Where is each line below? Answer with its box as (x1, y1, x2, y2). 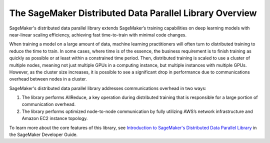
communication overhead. (21, 101, 76, 107)
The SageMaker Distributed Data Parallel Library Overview (9, 7, 257, 18)
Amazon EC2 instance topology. (21, 115, 88, 121)
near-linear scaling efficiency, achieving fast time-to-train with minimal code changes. (9, 31, 187, 37)
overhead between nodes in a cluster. (9, 76, 87, 82)
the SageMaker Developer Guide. (9, 131, 78, 137)
